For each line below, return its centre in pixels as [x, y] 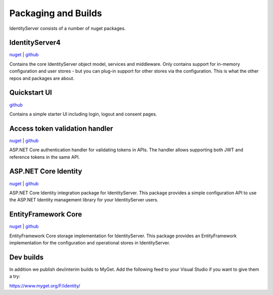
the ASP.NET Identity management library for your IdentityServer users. [84, 200]
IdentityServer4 [35, 43]
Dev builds [27, 257]
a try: [15, 276]
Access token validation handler [61, 128]
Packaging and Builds [56, 13]
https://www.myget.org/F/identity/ [45, 285]
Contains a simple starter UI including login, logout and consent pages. [83, 114]
